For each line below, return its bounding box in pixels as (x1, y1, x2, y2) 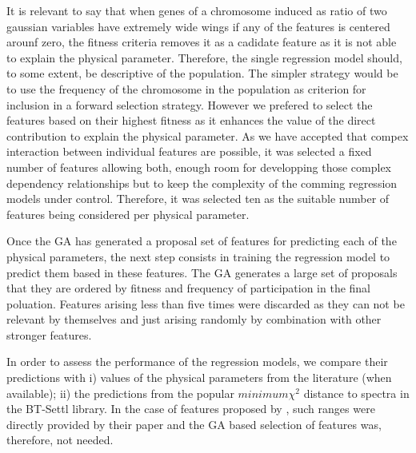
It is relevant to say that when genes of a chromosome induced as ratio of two (6, 2, 387, 18)
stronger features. (6, 326, 92, 343)
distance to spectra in (303, 384, 410, 401)
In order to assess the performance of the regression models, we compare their (6, 353, 388, 370)
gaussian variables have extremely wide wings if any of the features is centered (6, 18, 390, 34)
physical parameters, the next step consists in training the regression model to (6, 248, 390, 264)
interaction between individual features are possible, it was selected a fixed (6, 143, 372, 160)
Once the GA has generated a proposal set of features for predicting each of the (6, 232, 397, 249)
